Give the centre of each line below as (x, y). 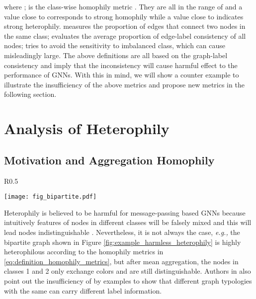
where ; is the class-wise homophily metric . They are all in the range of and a (123, 6)
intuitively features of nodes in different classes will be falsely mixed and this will (128, 222)
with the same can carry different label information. (83, 290)
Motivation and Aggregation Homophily (109, 160)
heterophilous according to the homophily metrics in (84, 252)
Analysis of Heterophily (87, 128)
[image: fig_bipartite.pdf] (50, 197)
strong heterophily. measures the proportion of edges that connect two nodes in (125, 26)
